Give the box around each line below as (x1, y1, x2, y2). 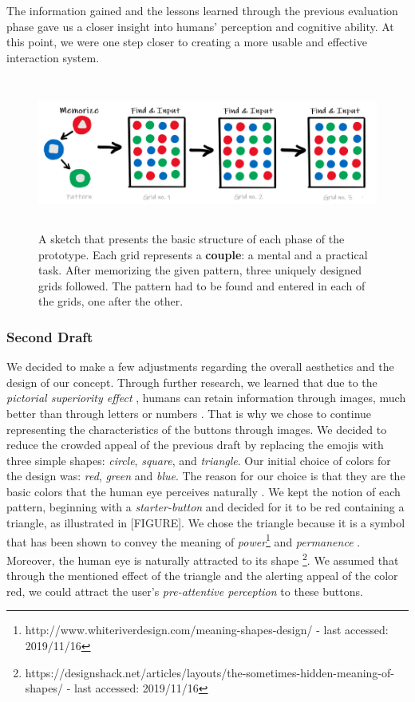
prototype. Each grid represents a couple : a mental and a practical (38, 246, 368, 262)
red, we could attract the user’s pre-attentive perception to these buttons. (6, 582, 363, 599)
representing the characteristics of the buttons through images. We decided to (6, 420, 387, 437)
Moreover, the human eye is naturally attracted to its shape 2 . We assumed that (6, 549, 399, 568)
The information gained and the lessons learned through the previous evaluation (6, 2, 398, 18)
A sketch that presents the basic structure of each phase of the (38, 230, 345, 246)
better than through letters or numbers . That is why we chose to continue (6, 404, 372, 421)
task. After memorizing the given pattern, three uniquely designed (38, 262, 362, 278)
